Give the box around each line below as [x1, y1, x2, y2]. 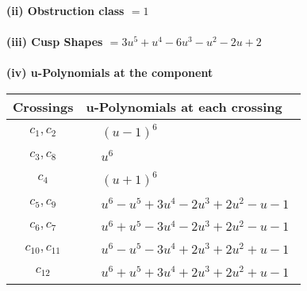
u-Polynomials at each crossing [86, 97, 282, 116]
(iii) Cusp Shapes [6, 33, 103, 50]
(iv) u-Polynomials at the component [6, 64, 213, 81]
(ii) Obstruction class [6, 2, 125, 18]
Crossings [13, 97, 74, 116]
